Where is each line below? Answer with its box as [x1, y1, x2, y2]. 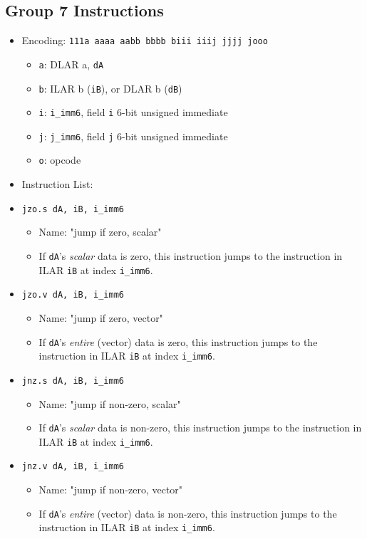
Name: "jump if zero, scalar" [38, 224, 162, 239]
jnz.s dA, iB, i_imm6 [21, 375, 124, 386]
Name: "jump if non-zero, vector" [38, 482, 183, 497]
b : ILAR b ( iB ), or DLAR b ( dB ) [38, 80, 182, 95]
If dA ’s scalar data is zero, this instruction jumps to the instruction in [38, 248, 343, 263]
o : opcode [38, 152, 81, 167]
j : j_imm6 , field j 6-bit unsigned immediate [38, 128, 228, 143]
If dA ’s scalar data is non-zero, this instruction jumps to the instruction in [38, 420, 362, 435]
